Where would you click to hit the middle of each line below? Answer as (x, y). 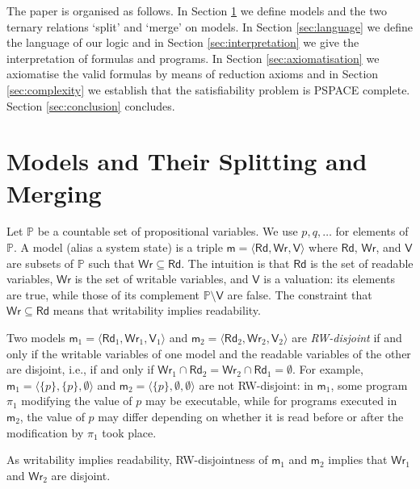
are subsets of (40, 263)
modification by (45, 432)
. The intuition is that (235, 263)
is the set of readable (362, 263)
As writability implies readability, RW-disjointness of (137, 460)
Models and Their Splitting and (187, 161)
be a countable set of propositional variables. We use (168, 231)
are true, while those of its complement (103, 294)
